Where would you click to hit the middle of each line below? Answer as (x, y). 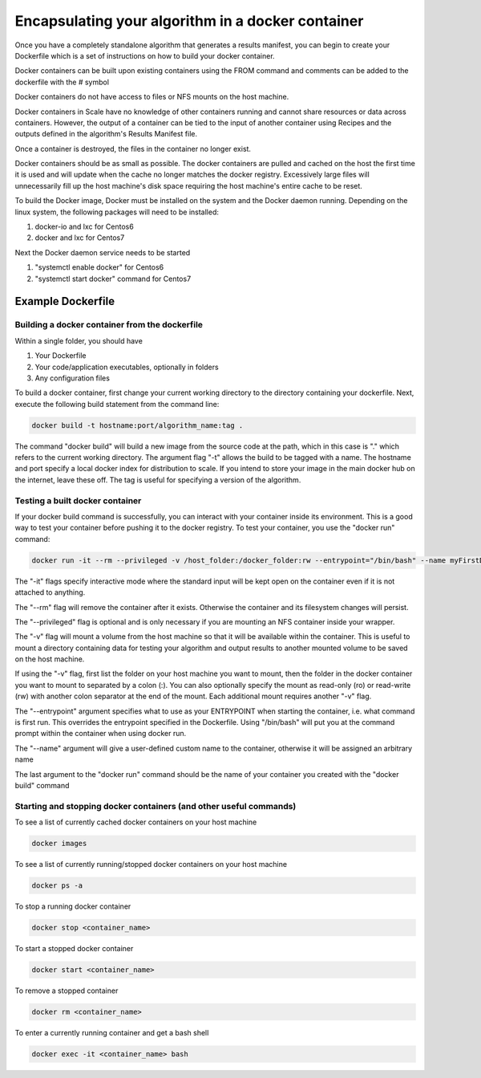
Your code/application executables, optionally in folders (127, 367)
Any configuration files (72, 378)
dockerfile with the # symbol (62, 82)
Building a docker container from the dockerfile (109, 325)
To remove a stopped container (67, 991)
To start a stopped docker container (74, 949)
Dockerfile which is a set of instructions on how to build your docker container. (145, 55)
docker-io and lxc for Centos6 (84, 227)
